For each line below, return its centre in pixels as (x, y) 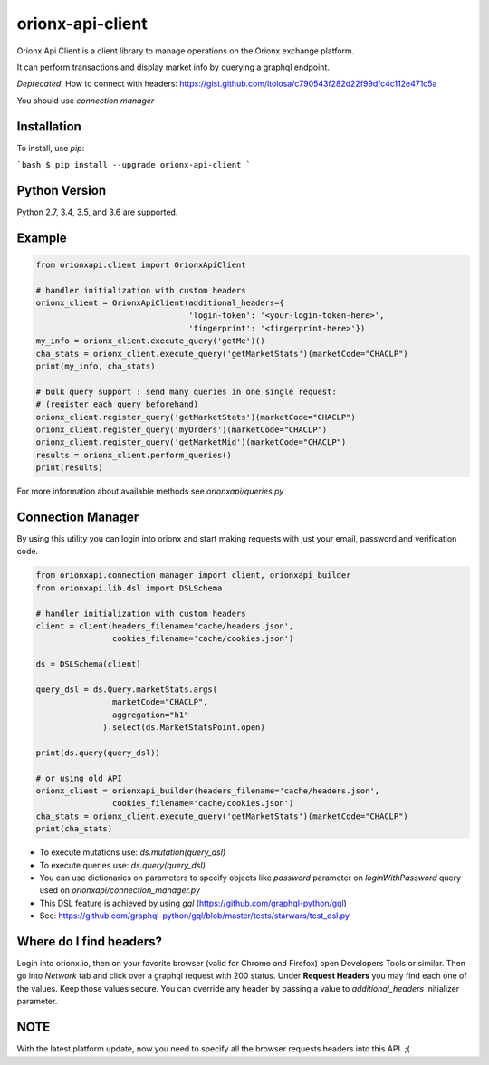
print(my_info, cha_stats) (96, 366)
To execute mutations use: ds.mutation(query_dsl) (133, 852)
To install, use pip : (51, 148)
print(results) (69, 468)
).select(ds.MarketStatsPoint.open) (184, 728)
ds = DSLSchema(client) (89, 664)
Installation (49, 126)
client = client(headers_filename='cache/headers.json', (165, 626)
